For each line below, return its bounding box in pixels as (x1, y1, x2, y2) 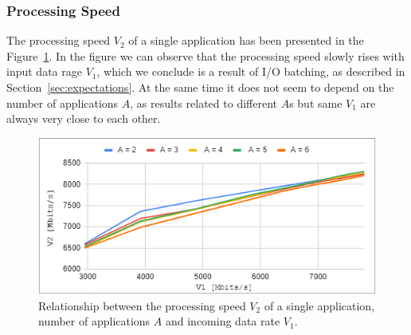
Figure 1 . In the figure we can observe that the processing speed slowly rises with (6, 47, 405, 64)
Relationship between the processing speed (38, 297, 246, 313)
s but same (289, 94, 342, 111)
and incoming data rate (165, 313, 280, 329)
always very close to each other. (6, 110, 161, 127)
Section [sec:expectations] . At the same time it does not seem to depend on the (6, 79, 394, 95)
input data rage (6, 63, 82, 80)
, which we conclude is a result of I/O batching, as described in (96, 63, 405, 80)
